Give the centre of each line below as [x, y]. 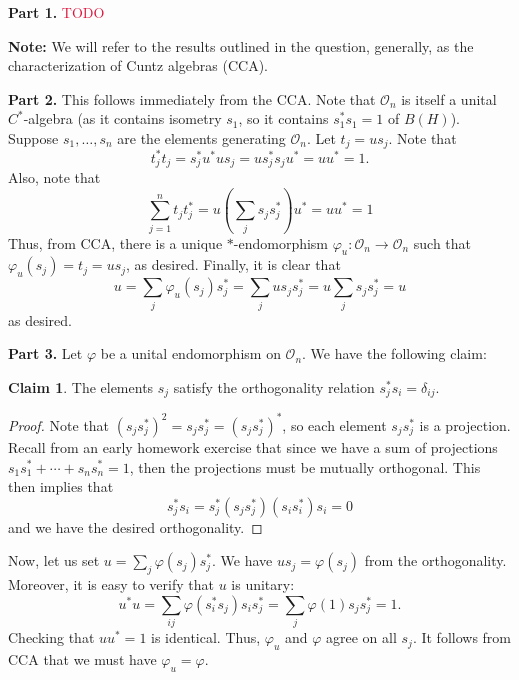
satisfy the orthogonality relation [274, 387]
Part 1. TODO [56, 12]
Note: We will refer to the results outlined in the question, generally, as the [241, 45]
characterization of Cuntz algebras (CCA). [138, 65]
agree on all [361, 637]
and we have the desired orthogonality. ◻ [135, 526]
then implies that [61, 486]
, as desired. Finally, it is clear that [233, 264]
